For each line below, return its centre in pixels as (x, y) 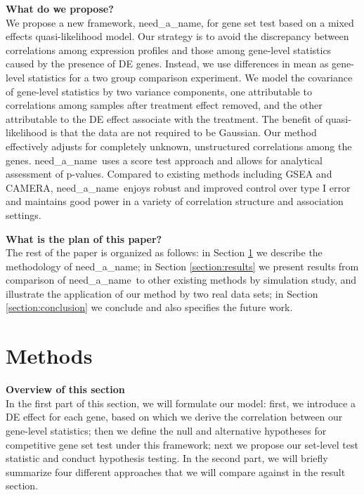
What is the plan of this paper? (84, 238)
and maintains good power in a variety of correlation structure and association (175, 201)
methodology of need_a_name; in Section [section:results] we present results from (182, 266)
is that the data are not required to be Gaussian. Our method (183, 132)
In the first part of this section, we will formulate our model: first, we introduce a (181, 403)
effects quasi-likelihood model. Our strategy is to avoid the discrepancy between (177, 36)
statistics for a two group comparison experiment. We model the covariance (190, 77)
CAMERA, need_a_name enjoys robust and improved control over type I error (178, 187)
